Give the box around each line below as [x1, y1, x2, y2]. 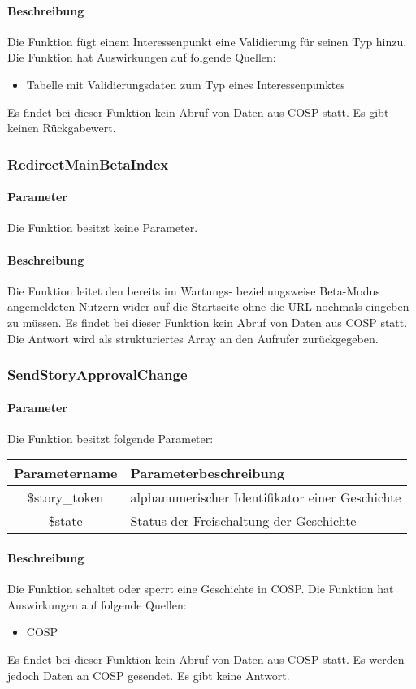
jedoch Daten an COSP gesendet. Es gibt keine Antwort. [7, 666, 290, 683]
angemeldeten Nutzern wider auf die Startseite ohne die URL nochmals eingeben [7, 298, 409, 315]
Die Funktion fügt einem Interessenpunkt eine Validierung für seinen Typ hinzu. [7, 32, 407, 50]
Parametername [14, 463, 118, 483]
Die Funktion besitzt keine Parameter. [7, 219, 198, 236]
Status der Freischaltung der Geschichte [130, 511, 357, 531]
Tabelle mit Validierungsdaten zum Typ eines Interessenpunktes [26, 75, 345, 93]
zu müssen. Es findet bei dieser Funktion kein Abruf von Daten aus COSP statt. [7, 313, 408, 330]
